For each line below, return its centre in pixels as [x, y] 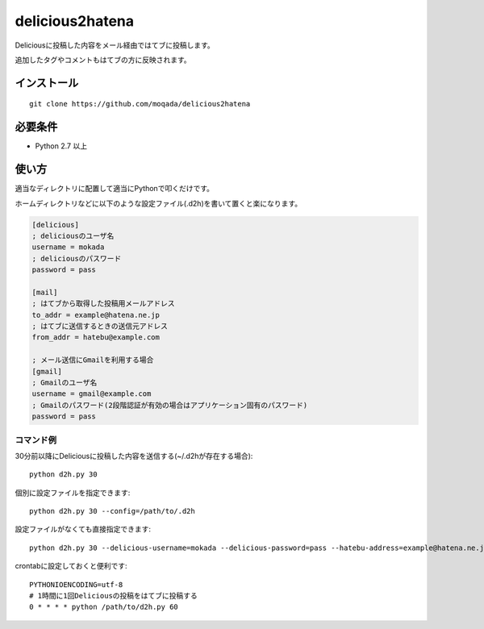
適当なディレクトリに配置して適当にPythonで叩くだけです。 [114, 189]
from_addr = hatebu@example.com [96, 337]
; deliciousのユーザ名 [73, 235]
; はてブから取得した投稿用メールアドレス [103, 304]
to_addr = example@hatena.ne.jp [96, 315]
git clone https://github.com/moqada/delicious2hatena [140, 104]
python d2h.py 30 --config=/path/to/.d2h [112, 511]
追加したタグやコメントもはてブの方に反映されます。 [103, 60]
